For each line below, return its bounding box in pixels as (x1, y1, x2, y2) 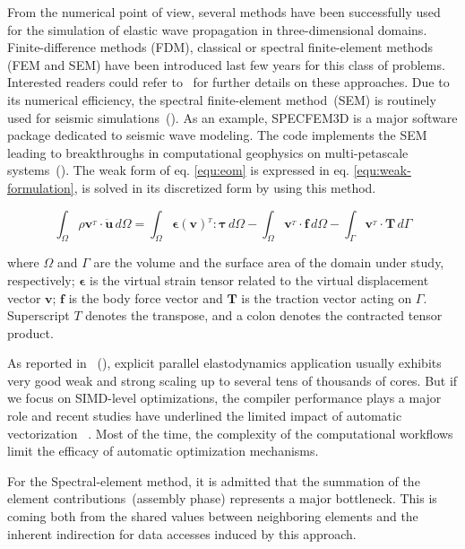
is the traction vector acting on (241, 288, 412, 307)
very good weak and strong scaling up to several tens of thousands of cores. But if (7, 370, 458, 389)
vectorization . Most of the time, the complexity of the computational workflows (7, 423, 453, 442)
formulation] (7, 178, 74, 196)
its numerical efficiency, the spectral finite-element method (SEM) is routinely (7, 90, 436, 109)
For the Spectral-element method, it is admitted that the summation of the (7, 471, 420, 490)
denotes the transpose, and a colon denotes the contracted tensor (85, 306, 443, 325)
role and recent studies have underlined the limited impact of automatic (7, 406, 402, 425)
